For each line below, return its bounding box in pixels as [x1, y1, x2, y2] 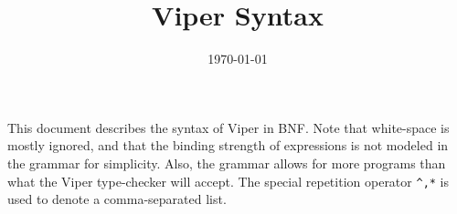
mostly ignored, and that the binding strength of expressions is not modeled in [7, 136, 449, 155]
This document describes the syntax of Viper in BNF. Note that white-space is [7, 117, 450, 137]
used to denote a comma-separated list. [7, 189, 227, 209]
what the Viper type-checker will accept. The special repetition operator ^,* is [7, 171, 450, 190]
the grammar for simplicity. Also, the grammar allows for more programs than [7, 153, 446, 172]
